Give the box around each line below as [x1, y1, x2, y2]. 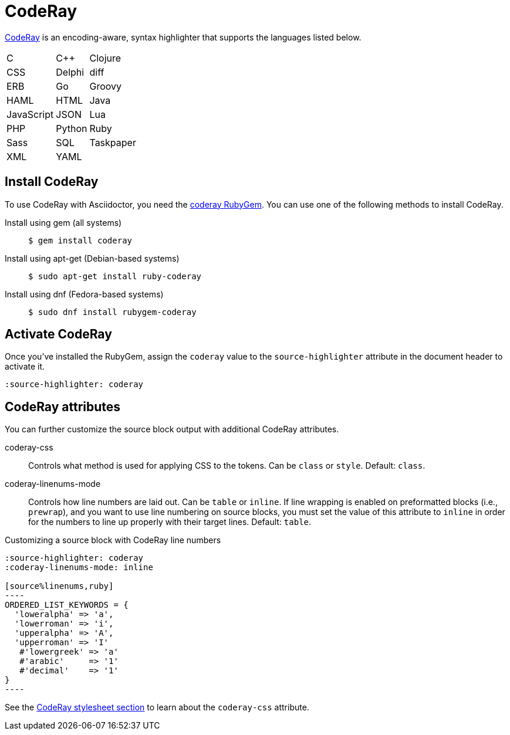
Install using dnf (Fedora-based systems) [5, 289, 164, 299]
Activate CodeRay [5, 327, 112, 342]
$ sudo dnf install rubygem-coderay [28, 307, 197, 317]
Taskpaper [89, 136, 136, 148]
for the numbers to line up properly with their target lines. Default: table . [28, 517, 312, 527]
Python [56, 122, 87, 134]
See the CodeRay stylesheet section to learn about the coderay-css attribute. [5, 702, 309, 713]
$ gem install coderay [28, 235, 133, 245]
